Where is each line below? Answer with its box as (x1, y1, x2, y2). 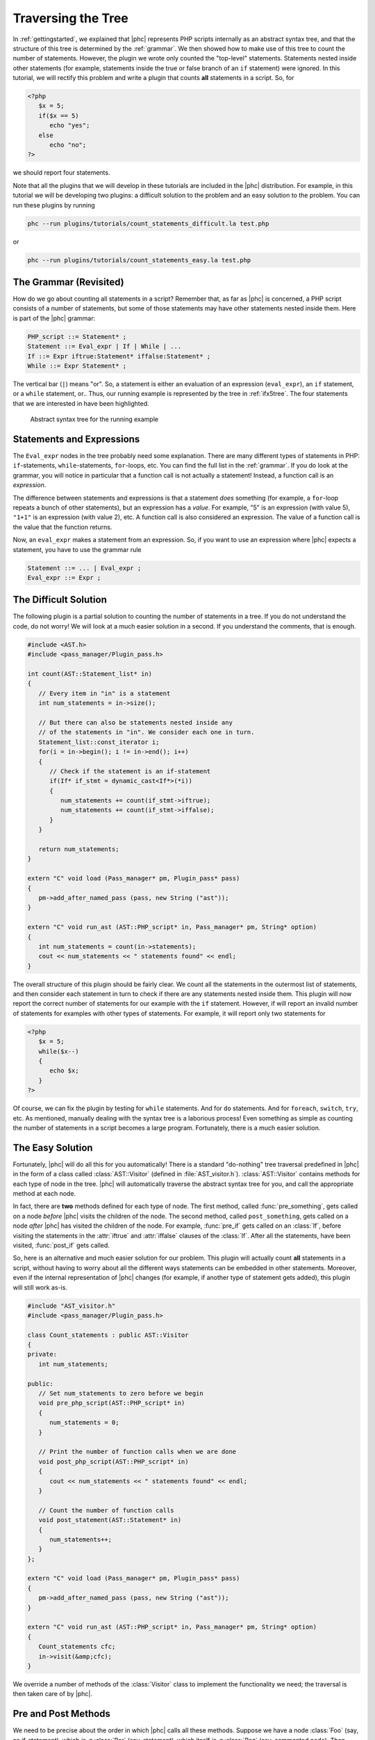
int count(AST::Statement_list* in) (27, 670, 153, 678)
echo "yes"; (49, 122, 90, 129)
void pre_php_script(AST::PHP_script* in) (38, 1399, 185, 1407)
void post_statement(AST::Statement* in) (38, 1516, 182, 1524)
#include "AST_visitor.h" (27, 1302, 116, 1310)
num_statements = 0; (49, 1418, 119, 1427)
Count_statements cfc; (38, 1643, 116, 1651)
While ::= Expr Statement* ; (27, 362, 127, 370)
